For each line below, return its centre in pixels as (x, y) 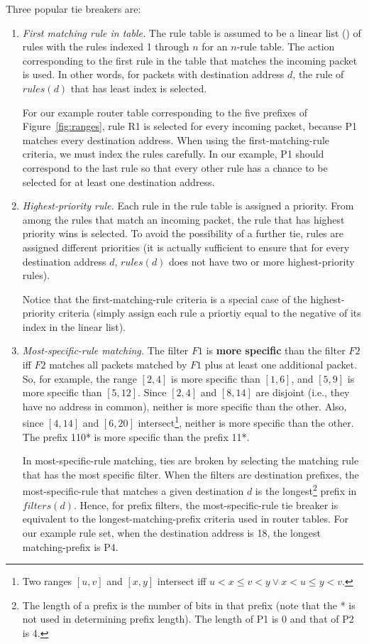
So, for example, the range (79, 378)
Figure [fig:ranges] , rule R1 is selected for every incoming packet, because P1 (190, 126)
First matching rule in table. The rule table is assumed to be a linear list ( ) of (192, 32)
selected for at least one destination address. (119, 181)
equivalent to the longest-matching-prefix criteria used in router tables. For (185, 519)
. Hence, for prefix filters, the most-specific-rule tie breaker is (206, 504)
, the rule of (318, 74)
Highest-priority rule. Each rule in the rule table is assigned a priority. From (188, 206)
